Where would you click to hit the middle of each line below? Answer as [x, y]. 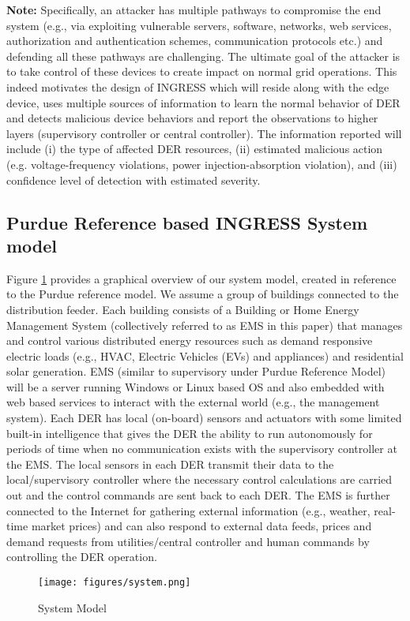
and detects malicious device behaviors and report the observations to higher [192, 118]
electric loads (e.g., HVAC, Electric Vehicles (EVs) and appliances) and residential [205, 355]
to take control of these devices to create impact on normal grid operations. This [202, 71]
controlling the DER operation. [82, 557]
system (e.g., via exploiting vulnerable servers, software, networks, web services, [199, 25]
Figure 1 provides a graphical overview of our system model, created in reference [201, 278]
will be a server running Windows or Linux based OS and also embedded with [196, 386]
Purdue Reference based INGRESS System [187, 222]
